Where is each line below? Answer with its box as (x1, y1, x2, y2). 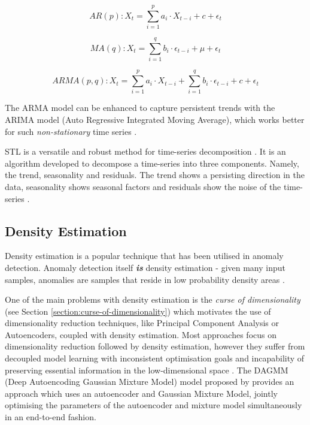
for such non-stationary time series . (5, 125, 137, 137)
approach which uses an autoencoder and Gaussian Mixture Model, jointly (5, 387, 278, 399)
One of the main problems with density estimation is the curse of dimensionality (5, 293, 300, 306)
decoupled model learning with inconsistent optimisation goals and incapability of (5, 352, 305, 364)
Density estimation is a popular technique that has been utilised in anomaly (5, 249, 284, 262)
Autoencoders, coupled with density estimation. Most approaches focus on (5, 328, 276, 340)
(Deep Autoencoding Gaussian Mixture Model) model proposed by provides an (5, 375, 294, 388)
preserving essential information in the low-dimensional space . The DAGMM (5, 363, 288, 376)
